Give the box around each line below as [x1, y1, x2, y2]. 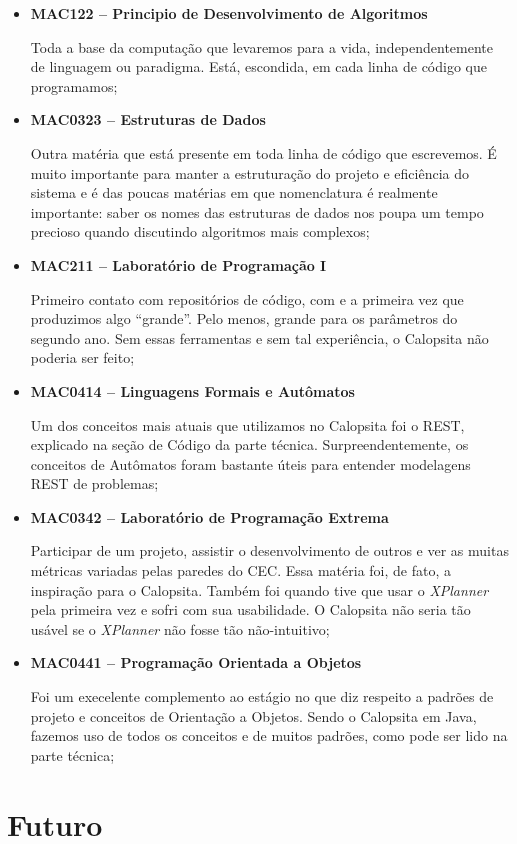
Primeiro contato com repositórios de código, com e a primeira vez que [30, 288, 464, 309]
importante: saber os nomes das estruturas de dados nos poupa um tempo [30, 201, 484, 222]
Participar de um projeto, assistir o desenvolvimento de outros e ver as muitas [30, 540, 509, 561]
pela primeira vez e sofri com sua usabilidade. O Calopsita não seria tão [30, 599, 471, 620]
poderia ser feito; [30, 347, 135, 368]
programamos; [30, 75, 118, 96]
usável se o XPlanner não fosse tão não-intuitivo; [30, 618, 330, 639]
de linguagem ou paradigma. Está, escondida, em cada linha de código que [30, 56, 487, 77]
